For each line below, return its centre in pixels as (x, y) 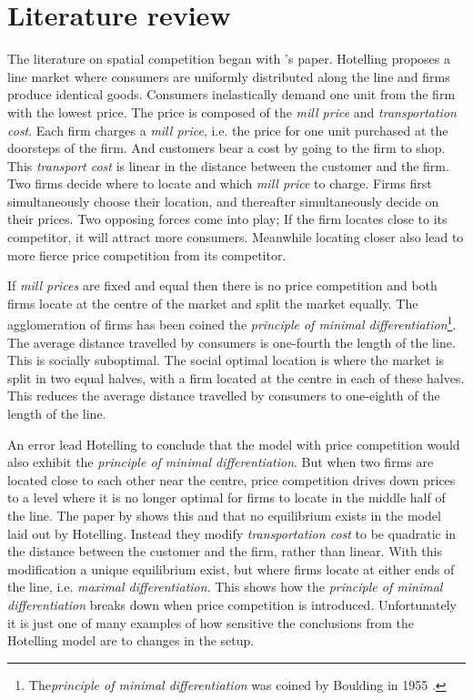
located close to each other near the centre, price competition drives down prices (231, 479)
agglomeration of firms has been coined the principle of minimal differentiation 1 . (232, 323)
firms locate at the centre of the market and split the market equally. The (213, 303)
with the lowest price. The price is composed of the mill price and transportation (232, 112)
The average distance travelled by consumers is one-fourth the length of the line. (231, 342)
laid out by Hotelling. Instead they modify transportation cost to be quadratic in (232, 533)
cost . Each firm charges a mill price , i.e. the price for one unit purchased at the (228, 130)
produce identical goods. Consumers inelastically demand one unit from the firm (231, 94)
